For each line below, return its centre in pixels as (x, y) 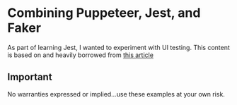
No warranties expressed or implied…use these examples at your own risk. (116, 94)
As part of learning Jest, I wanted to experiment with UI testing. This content (118, 47)
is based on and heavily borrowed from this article (81, 55)
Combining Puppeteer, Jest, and (104, 13)
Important (30, 77)
